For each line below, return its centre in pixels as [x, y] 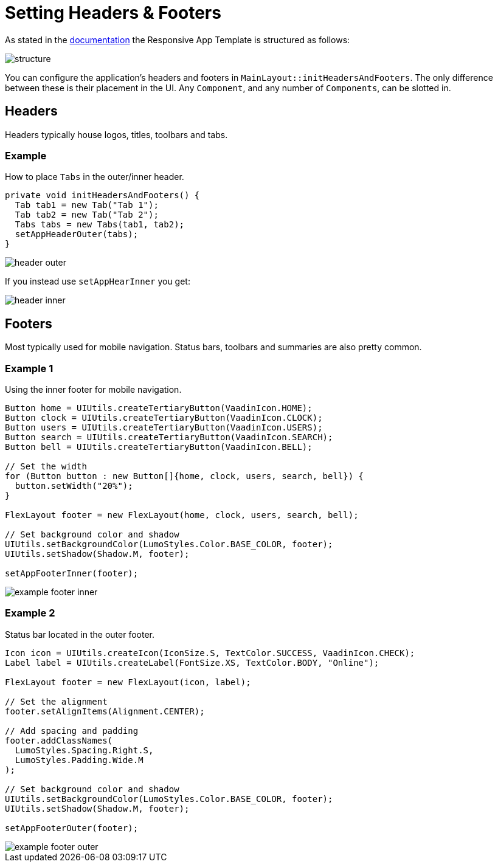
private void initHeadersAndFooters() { [102, 195]
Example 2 [30, 613]
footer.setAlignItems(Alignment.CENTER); [105, 711]
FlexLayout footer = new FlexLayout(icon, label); [128, 682]
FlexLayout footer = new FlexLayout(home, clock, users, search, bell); [182, 515]
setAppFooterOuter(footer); [72, 828]
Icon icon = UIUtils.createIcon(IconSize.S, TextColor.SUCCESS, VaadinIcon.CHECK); [210, 653]
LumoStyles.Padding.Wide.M [79, 760]
